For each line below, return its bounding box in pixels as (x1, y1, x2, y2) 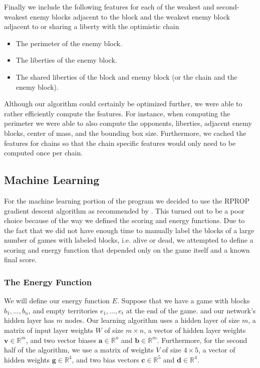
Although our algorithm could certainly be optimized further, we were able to (4, 98, 242, 109)
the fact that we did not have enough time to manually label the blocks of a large (4, 225, 254, 235)
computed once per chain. (4, 147, 83, 158)
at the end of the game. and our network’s (126, 305, 256, 315)
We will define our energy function (4, 295, 110, 306)
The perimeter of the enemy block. (16, 38, 122, 48)
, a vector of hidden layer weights (144, 325, 246, 335)
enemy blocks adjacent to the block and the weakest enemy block (30, 11, 230, 22)
